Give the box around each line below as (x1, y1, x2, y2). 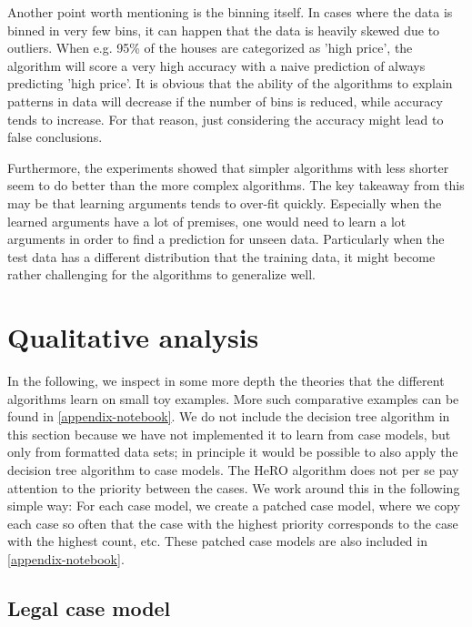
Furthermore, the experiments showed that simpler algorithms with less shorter (7, 157, 449, 177)
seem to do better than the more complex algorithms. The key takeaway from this (7, 176, 465, 195)
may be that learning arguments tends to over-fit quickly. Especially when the (7, 193, 442, 212)
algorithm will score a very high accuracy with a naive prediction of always (7, 56, 426, 75)
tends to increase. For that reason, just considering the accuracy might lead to (7, 109, 444, 128)
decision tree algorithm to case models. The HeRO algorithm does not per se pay (7, 460, 459, 479)
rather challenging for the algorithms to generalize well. (7, 265, 316, 284)
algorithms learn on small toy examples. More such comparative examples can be (7, 389, 459, 408)
